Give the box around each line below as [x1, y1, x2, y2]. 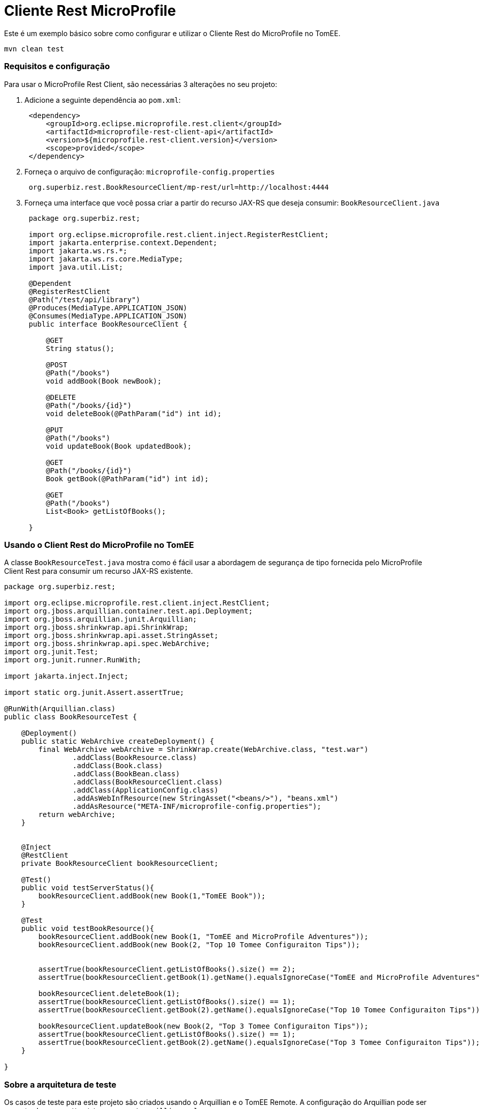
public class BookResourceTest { [4, 713, 137, 721]
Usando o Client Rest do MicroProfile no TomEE [4, 539, 194, 550]
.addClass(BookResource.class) [72, 753, 197, 762]
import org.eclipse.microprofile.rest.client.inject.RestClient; [4, 599, 270, 607]
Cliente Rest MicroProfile [4, 2, 176, 19]
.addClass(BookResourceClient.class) [72, 778, 223, 786]
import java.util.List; [28, 262, 123, 271]
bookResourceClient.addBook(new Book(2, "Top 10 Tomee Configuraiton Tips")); [38, 941, 360, 949]
